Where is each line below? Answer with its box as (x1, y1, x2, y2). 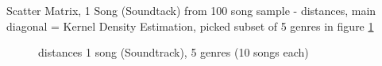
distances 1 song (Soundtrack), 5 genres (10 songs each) (38, 44, 309, 60)
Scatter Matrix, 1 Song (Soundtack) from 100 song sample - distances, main (6, 2, 376, 18)
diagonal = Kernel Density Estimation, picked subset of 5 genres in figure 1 (6, 17, 374, 34)
